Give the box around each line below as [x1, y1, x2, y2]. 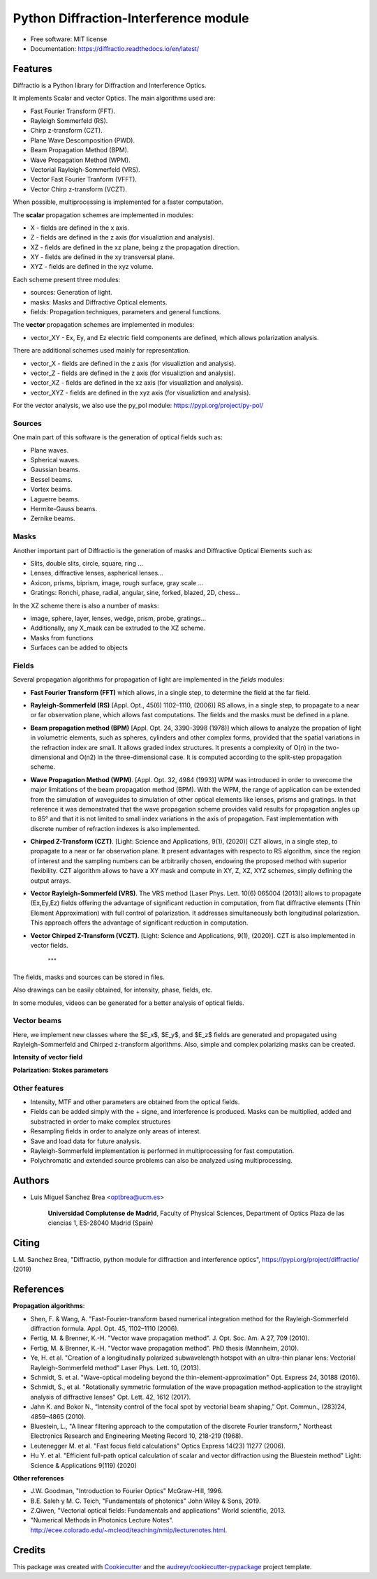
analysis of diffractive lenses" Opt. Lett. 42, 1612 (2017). [30, 1393, 191, 1401]
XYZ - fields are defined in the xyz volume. [30, 263, 154, 271]
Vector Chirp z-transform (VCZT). [30, 185, 127, 193]
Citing [13, 1237, 40, 1249]
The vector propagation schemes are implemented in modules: [13, 321, 195, 329]
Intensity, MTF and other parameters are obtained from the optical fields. [30, 1098, 240, 1106]
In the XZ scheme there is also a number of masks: [13, 601, 159, 610]
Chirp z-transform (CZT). [30, 126, 103, 135]
